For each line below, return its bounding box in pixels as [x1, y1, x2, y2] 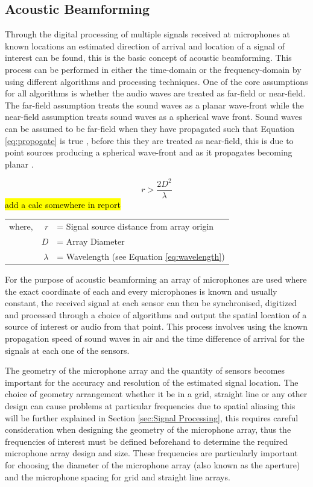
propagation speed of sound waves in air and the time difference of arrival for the [5, 331, 305, 344]
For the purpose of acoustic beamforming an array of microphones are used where [5, 273, 307, 286]
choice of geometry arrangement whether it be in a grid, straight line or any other [5, 388, 308, 400]
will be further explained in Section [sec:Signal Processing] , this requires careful [5, 411, 299, 424]
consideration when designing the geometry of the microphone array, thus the [5, 423, 291, 436]
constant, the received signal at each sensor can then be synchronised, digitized [5, 297, 297, 309]
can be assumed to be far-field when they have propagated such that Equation [5, 122, 295, 134]
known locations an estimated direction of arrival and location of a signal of [5, 39, 285, 52]
